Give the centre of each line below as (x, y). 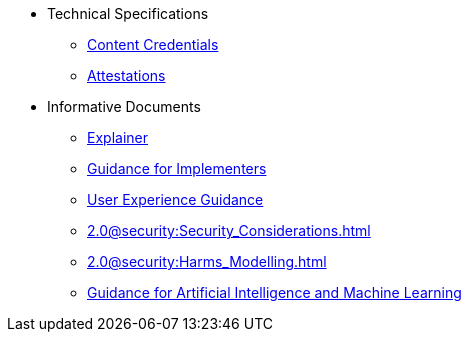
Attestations (126, 75)
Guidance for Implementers (177, 168)
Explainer (117, 137)
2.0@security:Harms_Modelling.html (207, 261)
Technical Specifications (128, 13)
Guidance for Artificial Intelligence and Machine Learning (274, 292)
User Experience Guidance (175, 199)
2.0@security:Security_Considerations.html (229, 230)
